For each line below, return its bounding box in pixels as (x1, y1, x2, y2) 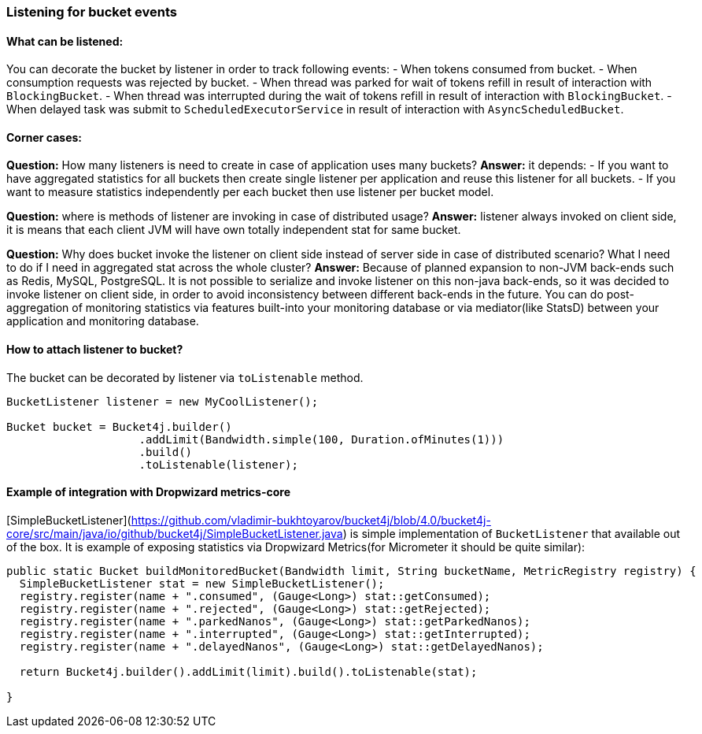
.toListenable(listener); (139, 458, 298, 471)
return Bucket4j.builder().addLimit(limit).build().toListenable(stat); (19, 665, 478, 678)
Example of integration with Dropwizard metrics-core (6, 485, 290, 499)
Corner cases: (6, 130, 83, 144)
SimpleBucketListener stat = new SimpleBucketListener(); (19, 576, 385, 590)
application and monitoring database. (6, 314, 199, 328)
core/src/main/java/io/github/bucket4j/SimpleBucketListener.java (6, 526, 343, 540)
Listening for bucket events (6, 4, 177, 20)
